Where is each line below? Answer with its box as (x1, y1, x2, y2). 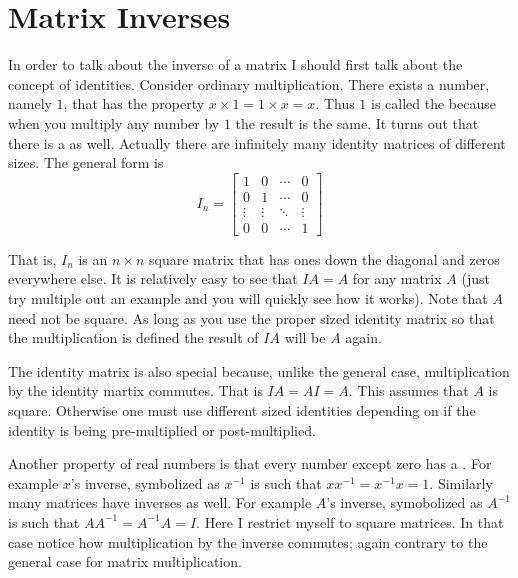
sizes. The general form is (8, 152, 164, 173)
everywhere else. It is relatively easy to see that (8, 268, 298, 289)
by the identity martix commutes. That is (8, 380, 263, 401)
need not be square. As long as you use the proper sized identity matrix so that (8, 307, 495, 328)
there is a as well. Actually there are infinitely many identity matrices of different (8, 132, 506, 153)
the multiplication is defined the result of (8, 327, 259, 348)
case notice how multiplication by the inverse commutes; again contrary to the (8, 531, 488, 552)
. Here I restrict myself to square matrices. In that (196, 511, 504, 532)
